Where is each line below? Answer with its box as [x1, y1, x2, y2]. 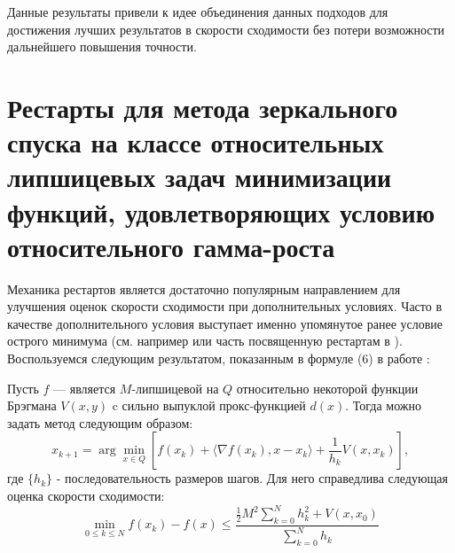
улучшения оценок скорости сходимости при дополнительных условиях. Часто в [7, 297, 443, 315]
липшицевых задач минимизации [7, 159, 392, 195]
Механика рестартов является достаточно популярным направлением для [7, 279, 401, 298]
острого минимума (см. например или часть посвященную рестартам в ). [7, 331, 403, 350]
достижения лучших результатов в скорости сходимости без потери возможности [7, 19, 445, 38]
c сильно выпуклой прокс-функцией [112, 396, 306, 415]
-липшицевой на [131, 378, 219, 397]
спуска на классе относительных [7, 124, 384, 160]
